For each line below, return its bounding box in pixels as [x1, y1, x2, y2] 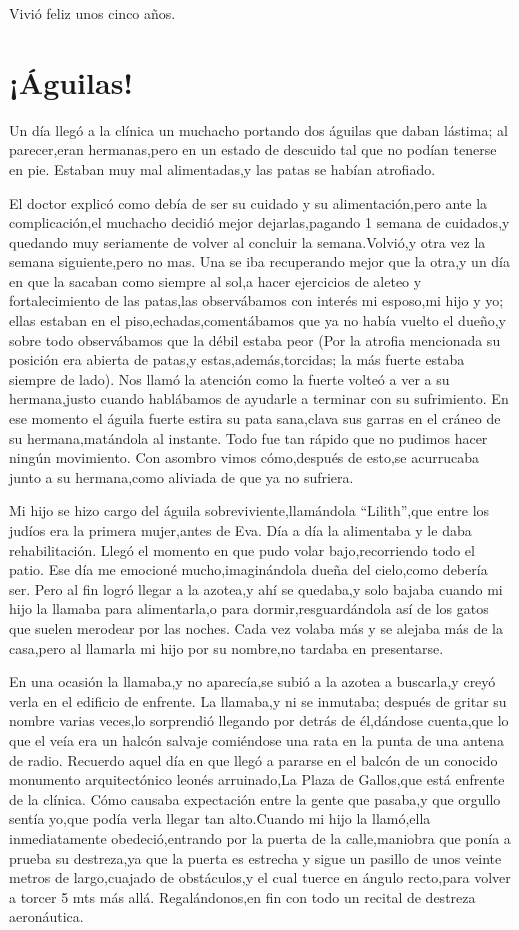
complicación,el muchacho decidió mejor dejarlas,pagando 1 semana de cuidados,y [9, 212, 510, 233]
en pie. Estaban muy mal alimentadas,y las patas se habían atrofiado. [9, 158, 436, 179]
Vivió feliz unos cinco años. [9, 3, 176, 23]
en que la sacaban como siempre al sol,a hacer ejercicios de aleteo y [9, 270, 422, 291]
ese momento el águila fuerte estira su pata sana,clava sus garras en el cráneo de [9, 408, 501, 429]
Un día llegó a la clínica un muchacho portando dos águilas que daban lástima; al [9, 119, 508, 140]
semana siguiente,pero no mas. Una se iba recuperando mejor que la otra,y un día [9, 251, 511, 272]
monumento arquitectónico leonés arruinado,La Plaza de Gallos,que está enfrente [9, 769, 505, 790]
